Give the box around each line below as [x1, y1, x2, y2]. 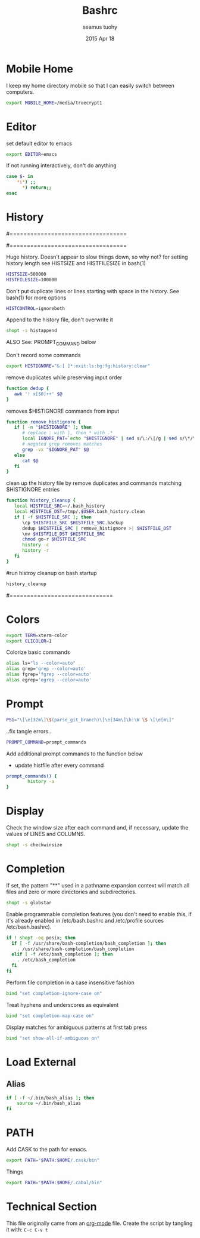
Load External [6, 1055, 76, 1069]
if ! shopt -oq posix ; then [6, 935, 76, 941]
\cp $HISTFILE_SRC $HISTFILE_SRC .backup [21, 520, 124, 526]
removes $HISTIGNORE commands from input [6, 407, 120, 414]
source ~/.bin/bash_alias [17, 1100, 82, 1107]
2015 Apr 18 [85, 35, 115, 42]
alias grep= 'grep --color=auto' [6, 666, 86, 672]
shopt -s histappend [6, 328, 58, 334]
